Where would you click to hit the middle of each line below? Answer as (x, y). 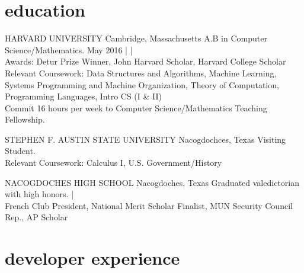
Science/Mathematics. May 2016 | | (69, 49)
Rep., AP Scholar (36, 217)
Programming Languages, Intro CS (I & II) (84, 96)
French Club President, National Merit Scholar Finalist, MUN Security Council (149, 205)
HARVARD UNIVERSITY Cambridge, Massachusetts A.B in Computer (136, 38)
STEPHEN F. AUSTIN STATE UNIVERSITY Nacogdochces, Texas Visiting (145, 139)
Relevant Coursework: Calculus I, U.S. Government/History (113, 163)
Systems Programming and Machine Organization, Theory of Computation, (142, 84)
